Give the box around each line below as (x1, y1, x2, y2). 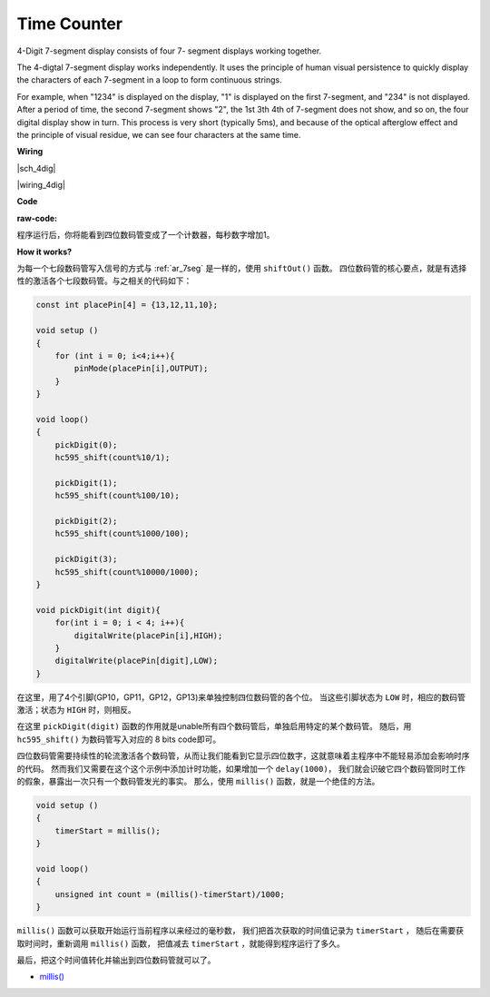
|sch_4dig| (16, 163, 56, 173)
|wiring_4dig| (16, 180, 65, 191)
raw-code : (16, 212, 58, 223)
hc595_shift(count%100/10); (54, 490, 181, 501)
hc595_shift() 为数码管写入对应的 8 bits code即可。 (16, 734, 221, 745)
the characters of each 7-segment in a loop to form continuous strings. (16, 74, 282, 85)
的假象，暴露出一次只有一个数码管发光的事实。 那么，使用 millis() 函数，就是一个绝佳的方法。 (16, 776, 380, 787)
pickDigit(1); (54, 478, 118, 488)
